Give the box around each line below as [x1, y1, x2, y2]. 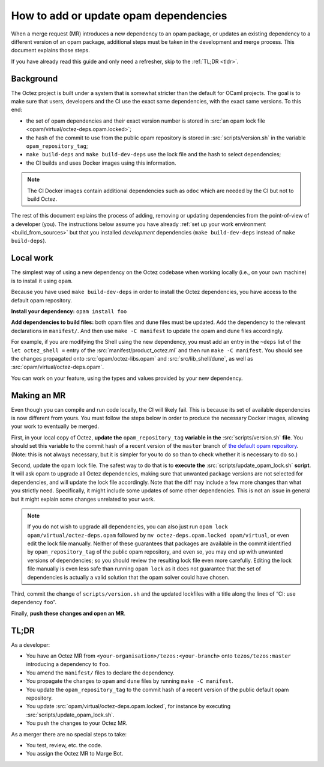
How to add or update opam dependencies [11, 9, 227, 22]
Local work [11, 253, 53, 263]
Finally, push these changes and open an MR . [11, 610, 126, 617]
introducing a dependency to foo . [26, 661, 110, 668]
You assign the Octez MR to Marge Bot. [26, 750, 124, 757]
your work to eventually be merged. [11, 423, 99, 430]
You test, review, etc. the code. [26, 742, 103, 748]
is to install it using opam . [11, 277, 73, 284]
